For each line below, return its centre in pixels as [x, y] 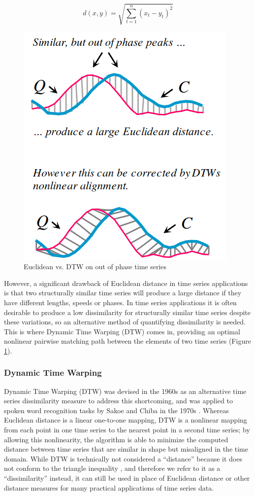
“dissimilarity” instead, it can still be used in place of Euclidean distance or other [127, 478]
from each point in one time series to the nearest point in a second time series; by [127, 430]
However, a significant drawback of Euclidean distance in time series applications [126, 283]
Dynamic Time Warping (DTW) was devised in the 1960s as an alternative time [125, 391]
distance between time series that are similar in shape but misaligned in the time [126, 449]
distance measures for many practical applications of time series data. [109, 487]
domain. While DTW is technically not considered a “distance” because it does [123, 458]
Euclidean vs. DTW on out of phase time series [95, 266]
